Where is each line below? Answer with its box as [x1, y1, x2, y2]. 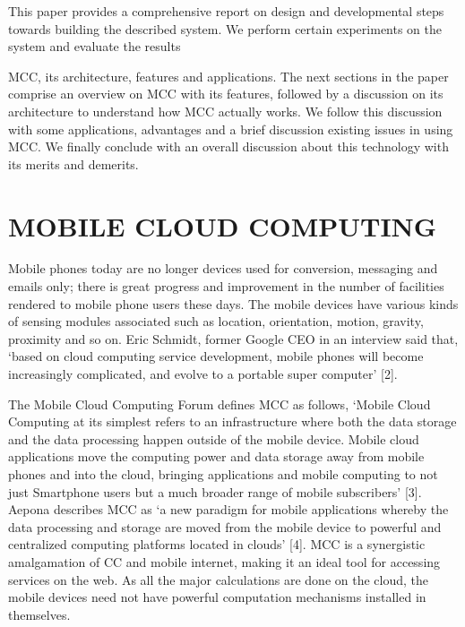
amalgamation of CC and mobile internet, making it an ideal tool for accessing [8, 552, 441, 571]
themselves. [8, 605, 71, 623]
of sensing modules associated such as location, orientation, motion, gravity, [8, 312, 424, 331]
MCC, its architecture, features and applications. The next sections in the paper [8, 66, 449, 85]
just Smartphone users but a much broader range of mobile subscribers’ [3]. [8, 482, 422, 501]
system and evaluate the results [8, 37, 181, 56]
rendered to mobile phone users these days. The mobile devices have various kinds [8, 294, 459, 313]
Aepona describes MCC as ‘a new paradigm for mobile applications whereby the [8, 500, 449, 519]
